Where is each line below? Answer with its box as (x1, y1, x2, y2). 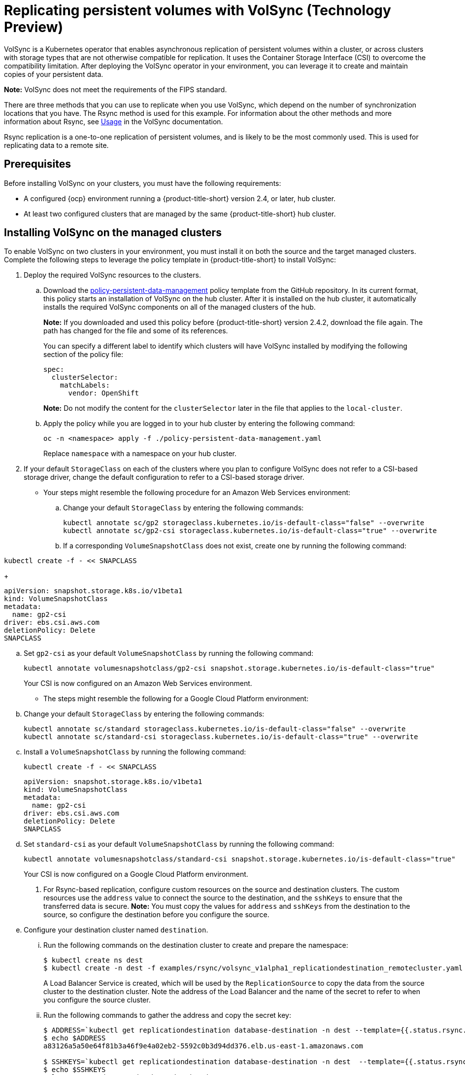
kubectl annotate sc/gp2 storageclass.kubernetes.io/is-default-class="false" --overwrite (63, 519, 425, 527)
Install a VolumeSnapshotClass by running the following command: (24, 748, 246, 756)
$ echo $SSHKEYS (43, 1066, 106, 1074)
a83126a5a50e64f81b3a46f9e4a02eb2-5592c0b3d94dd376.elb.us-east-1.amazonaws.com (43, 1042, 364, 1050)
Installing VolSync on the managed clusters (4, 226, 222, 239)
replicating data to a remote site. (4, 141, 109, 149)
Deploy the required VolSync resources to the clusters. (24, 271, 201, 280)
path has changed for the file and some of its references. (43, 326, 228, 335)
